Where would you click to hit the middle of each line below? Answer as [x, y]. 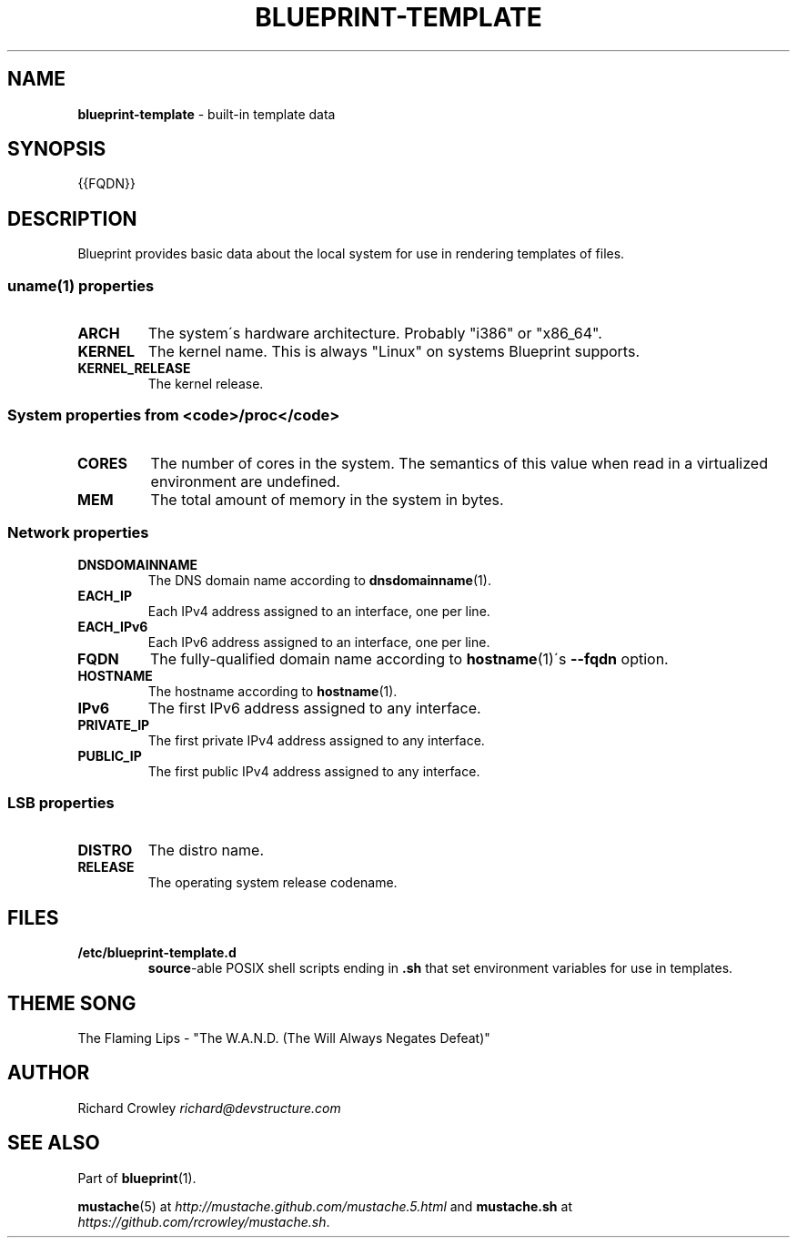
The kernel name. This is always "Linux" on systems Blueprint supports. [393, 352]
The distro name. [206, 850]
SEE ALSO [54, 1143]
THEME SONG [72, 1003]
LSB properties [61, 802]
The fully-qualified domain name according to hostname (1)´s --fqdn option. [409, 658]
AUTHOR [49, 1073]
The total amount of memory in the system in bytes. [327, 499]
